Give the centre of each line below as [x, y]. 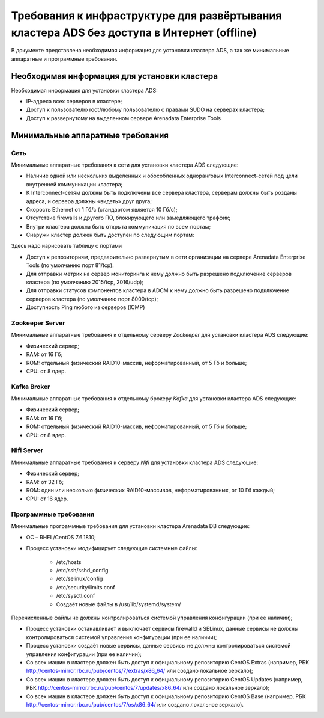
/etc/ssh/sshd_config [82, 571]
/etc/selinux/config [79, 579]
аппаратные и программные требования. [64, 59]
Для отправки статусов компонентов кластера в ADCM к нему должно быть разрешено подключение [158, 290]
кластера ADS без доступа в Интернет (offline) [134, 32]
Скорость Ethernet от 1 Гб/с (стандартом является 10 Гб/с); [102, 209]
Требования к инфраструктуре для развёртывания [146, 16]
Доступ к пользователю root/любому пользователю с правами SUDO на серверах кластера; [145, 110]
